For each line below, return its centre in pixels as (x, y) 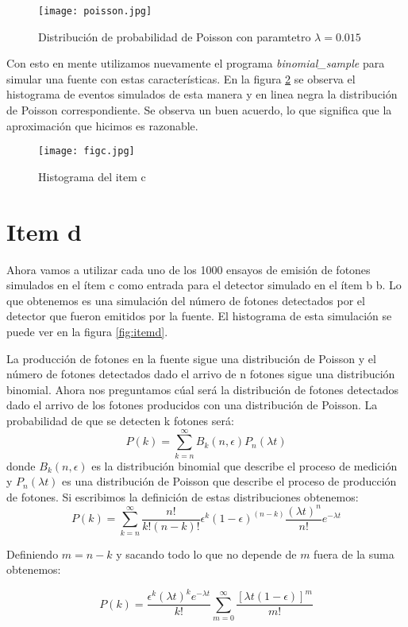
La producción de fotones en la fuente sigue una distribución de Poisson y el (191, 358)
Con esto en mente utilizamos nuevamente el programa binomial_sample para (196, 63)
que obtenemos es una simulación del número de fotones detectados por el (186, 300)
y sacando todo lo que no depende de (206, 553)
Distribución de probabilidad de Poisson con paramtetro (175, 36)
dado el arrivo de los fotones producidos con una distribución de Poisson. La (192, 405)
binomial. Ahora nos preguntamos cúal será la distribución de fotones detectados (203, 389)
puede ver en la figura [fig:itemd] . (87, 331)
